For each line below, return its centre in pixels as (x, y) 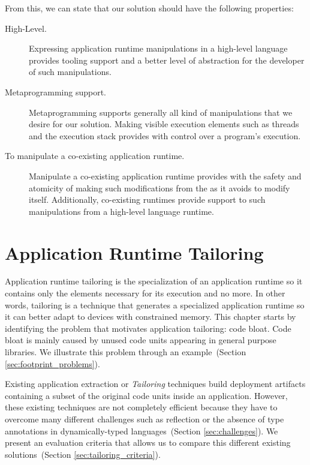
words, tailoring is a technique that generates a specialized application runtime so (155, 304)
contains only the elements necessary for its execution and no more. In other (145, 293)
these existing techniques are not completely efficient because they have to (141, 407)
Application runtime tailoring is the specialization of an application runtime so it (154, 281)
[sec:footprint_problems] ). (52, 363)
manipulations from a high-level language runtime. (121, 211)
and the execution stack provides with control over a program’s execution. (165, 135)
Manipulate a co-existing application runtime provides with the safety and (165, 175)
